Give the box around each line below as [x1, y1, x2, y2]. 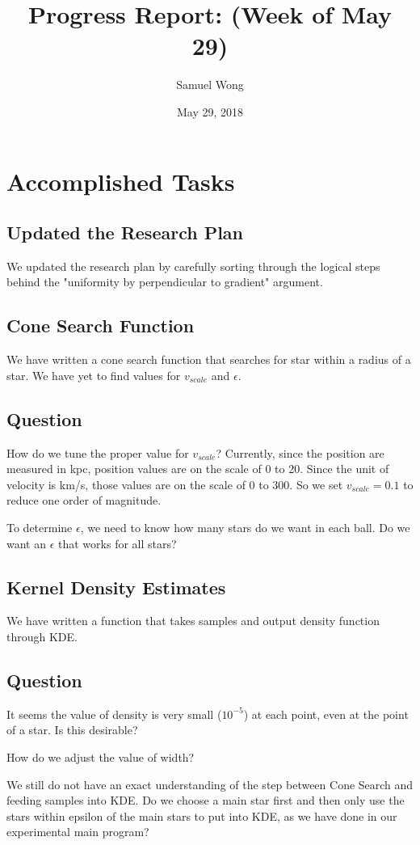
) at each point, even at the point [243, 705, 409, 722]
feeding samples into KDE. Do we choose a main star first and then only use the [6, 792, 405, 809]
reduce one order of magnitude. [6, 492, 162, 509]
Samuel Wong [176, 76, 244, 93]
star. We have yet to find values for [6, 366, 181, 383]
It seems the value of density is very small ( [6, 705, 222, 722]
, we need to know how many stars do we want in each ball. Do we [80, 519, 410, 536]
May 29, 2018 [176, 103, 244, 120]
